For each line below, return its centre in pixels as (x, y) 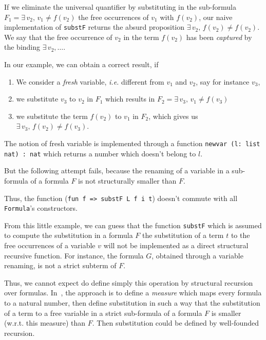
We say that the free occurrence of (58, 37)
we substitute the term (52, 116)
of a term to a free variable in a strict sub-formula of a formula (103, 313)
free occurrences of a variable (50, 245)
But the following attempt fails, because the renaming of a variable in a (117, 171)
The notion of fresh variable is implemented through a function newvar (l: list (132, 143)
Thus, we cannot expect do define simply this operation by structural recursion (129, 282)
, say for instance (223, 81)
